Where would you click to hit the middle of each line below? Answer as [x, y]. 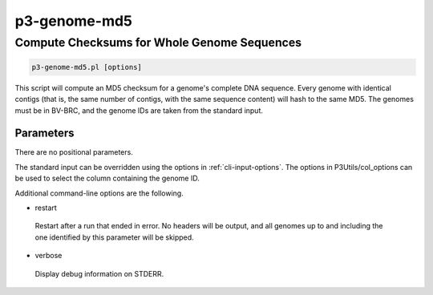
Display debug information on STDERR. [99, 273]
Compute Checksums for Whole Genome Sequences [158, 42]
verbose [49, 256]
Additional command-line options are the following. [99, 193]
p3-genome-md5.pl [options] [87, 67]
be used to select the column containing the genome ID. [107, 178]
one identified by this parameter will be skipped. [114, 237]
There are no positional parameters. [74, 152]
